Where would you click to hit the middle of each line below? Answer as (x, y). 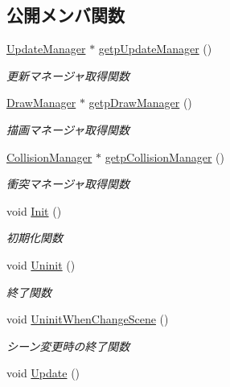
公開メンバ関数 (66, 15)
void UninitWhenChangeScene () (88, 319)
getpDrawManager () (140, 103)
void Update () (43, 373)
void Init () (34, 210)
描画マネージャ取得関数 (68, 129)
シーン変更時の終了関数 (68, 346)
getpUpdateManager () (155, 49)
